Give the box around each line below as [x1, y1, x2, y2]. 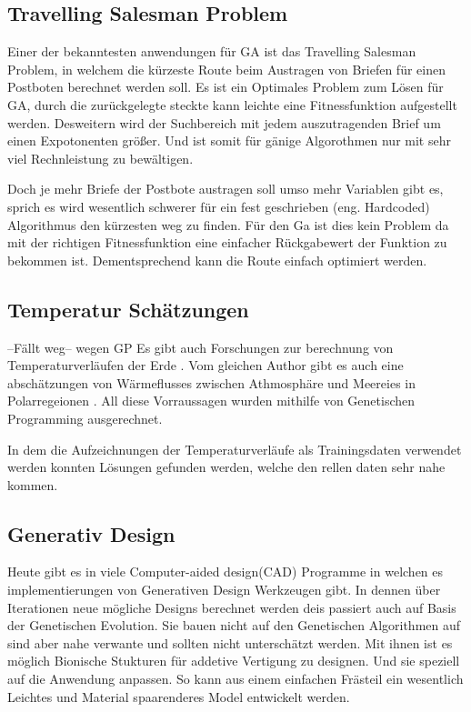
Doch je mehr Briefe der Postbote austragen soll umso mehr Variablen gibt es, [7, 179, 444, 198]
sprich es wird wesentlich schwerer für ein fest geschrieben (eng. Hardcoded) [7, 196, 430, 216]
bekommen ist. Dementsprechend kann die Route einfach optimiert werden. [7, 250, 427, 269]
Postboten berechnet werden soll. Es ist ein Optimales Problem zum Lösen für [7, 77, 444, 96]
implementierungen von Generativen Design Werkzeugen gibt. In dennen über [7, 580, 441, 599]
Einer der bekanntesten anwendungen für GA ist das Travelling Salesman [7, 42, 416, 61]
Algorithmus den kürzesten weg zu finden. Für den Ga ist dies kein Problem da [7, 215, 449, 234]
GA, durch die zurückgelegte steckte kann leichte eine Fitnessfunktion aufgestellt [7, 95, 457, 114]
